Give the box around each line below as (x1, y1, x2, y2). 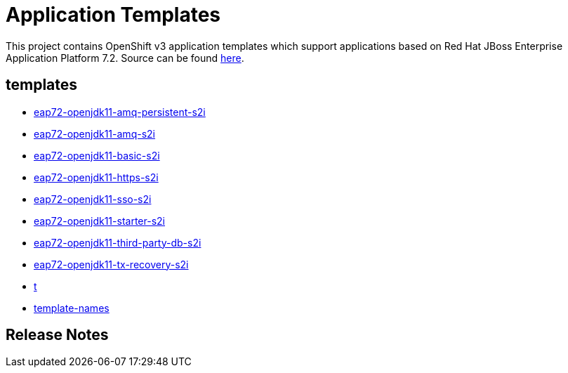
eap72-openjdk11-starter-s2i (34, 214, 165, 227)
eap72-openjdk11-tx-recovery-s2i (34, 258, 189, 270)
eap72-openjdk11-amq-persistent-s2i (34, 105, 206, 118)
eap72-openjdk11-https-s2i (34, 171, 159, 183)
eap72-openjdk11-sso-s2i (34, 192, 152, 205)
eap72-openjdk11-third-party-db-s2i (34, 236, 202, 249)
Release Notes (6, 326, 109, 344)
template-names (34, 301, 110, 314)
